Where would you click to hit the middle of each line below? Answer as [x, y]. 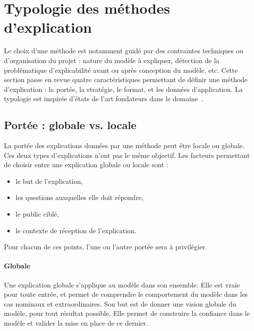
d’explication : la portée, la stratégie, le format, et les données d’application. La [123, 89]
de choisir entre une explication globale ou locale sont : [86, 165]
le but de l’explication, [49, 181]
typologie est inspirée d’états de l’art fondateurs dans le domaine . [104, 99]
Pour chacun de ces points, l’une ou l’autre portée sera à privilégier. [106, 247]
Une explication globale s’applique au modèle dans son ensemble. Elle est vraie [122, 284]
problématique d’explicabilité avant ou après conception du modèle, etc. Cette [121, 70]
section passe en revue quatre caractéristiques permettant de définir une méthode [126, 79]
